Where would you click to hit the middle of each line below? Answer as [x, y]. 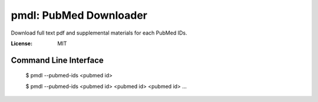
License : [21, 43]
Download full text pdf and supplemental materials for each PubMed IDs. [99, 33]
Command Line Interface [57, 60]
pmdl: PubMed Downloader [79, 15]
